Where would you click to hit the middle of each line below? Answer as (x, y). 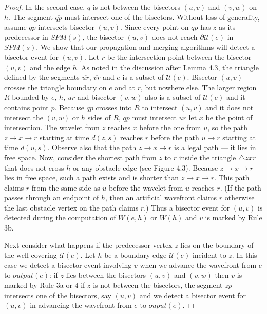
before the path (175, 137)
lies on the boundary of (217, 245)
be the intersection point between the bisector (179, 57)
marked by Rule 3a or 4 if (45, 285)
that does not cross (34, 167)
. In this (244, 255)
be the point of (229, 117)
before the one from (170, 127)
